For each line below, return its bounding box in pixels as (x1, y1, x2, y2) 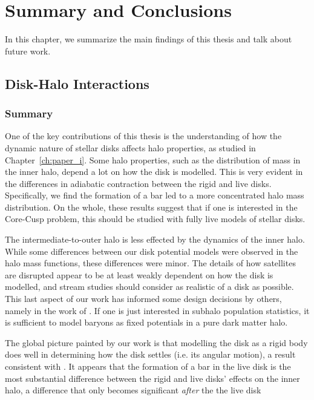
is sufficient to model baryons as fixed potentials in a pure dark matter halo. (5, 316, 288, 329)
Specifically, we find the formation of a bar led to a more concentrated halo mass (5, 189, 304, 202)
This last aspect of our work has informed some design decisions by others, (5, 292, 282, 305)
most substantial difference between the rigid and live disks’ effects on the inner (5, 372, 300, 384)
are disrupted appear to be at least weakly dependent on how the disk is (5, 268, 273, 281)
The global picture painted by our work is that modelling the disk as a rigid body (5, 336, 308, 349)
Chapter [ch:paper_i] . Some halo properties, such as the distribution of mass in (5, 153, 301, 166)
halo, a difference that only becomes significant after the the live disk (5, 384, 261, 396)
